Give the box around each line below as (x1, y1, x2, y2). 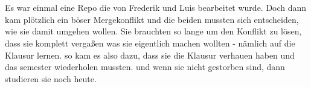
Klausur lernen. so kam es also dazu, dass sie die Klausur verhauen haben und (5, 48, 295, 61)
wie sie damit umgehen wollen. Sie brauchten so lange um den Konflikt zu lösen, (5, 25, 302, 37)
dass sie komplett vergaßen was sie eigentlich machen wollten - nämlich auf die (5, 36, 295, 49)
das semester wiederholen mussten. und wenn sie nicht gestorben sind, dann (5, 60, 285, 73)
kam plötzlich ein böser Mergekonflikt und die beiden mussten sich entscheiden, (5, 13, 299, 25)
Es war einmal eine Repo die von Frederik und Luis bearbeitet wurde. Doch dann (5, 1, 307, 14)
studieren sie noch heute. (5, 72, 97, 85)
